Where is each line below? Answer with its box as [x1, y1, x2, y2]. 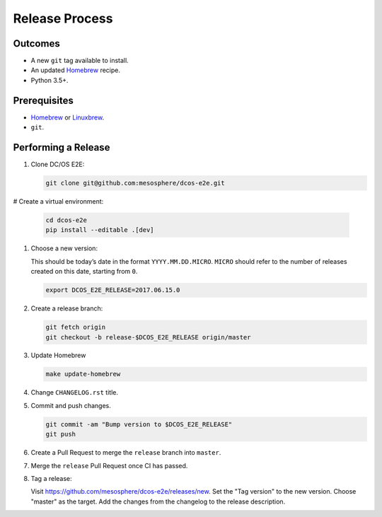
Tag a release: [30, 474, 72, 482]
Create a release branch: [30, 304, 103, 313]
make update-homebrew [45, 370, 121, 378]
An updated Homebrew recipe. [30, 66, 120, 74]
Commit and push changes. [30, 401, 111, 409]
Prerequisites [13, 94, 74, 106]
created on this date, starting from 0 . [30, 267, 138, 276]
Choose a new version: [30, 244, 98, 252]
